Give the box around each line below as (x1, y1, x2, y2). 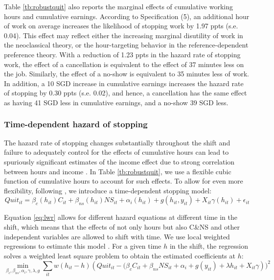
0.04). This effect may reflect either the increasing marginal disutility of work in (4, 30, 243, 40)
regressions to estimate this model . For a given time (4, 241, 161, 251)
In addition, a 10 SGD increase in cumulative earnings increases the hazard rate (4, 78, 244, 88)
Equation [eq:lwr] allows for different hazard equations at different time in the (4, 212, 237, 222)
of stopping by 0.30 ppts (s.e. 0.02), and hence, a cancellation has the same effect (4, 88, 247, 98)
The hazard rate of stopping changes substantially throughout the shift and (4, 137, 230, 147)
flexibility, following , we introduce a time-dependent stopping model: (4, 185, 212, 195)
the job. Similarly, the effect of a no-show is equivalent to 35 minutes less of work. (4, 69, 249, 79)
